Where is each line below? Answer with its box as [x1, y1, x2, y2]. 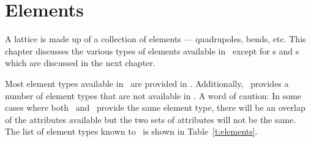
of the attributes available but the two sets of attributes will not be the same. [5, 113, 296, 125]
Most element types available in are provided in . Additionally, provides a [5, 77, 289, 89]
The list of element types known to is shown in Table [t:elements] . [5, 125, 258, 138]
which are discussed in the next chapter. [5, 56, 155, 69]
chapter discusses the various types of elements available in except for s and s [5, 44, 299, 57]
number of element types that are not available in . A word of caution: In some [5, 89, 302, 102]
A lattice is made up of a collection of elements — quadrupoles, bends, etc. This [5, 32, 306, 45]
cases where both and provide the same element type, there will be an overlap [5, 101, 305, 114]
